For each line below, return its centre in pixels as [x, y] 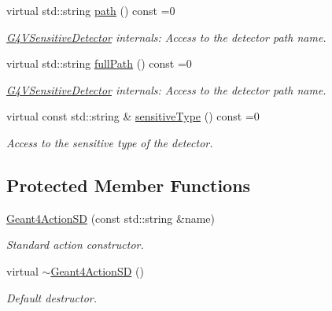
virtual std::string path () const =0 [91, 10]
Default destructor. [52, 297]
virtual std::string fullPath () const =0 [99, 63]
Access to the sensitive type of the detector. [110, 142]
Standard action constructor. [75, 244]
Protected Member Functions [129, 185]
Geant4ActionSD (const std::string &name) [111, 218]
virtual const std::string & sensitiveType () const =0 [133, 116]
